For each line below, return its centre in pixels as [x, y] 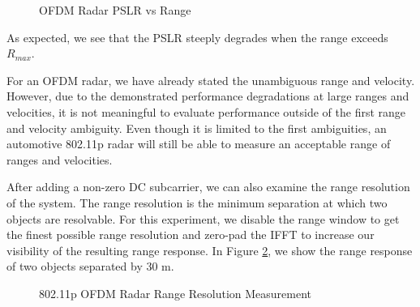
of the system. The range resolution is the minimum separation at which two [197, 202]
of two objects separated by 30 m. [90, 266]
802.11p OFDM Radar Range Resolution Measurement [176, 293]
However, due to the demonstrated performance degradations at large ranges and [208, 96]
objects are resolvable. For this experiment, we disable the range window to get [203, 218]
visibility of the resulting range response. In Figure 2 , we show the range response [210, 250]
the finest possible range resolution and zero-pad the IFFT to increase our [191, 235]
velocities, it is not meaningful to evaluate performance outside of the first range [206, 111]
